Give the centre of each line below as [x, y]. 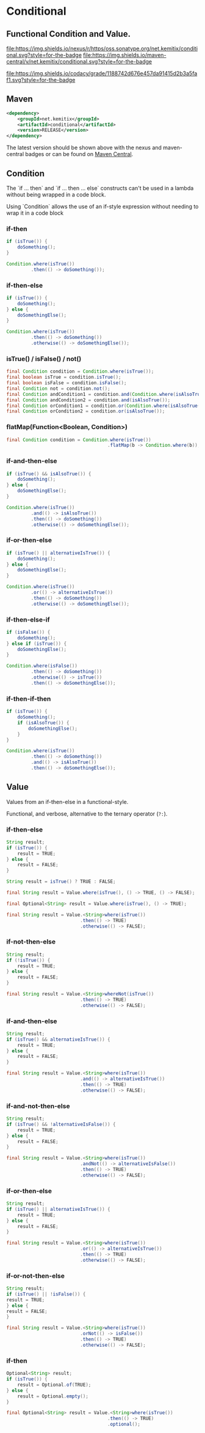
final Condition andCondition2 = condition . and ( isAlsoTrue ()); [88, 400]
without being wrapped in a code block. [56, 195]
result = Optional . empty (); [53, 1396]
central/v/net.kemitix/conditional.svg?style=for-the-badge [79, 61]
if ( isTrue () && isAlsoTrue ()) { [49, 474]
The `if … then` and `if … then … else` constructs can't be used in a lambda [100, 188]
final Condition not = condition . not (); [59, 389]
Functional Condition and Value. [69, 34]
